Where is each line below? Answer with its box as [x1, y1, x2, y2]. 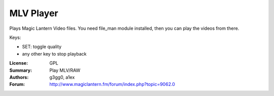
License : [9, 60, 28, 66]
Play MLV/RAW [49, 67, 81, 73]
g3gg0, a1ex [49, 74, 75, 80]
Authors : [9, 74, 29, 80]
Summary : [9, 67, 32, 73]
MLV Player [9, 8, 58, 19]
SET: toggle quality [22, 43, 62, 50]
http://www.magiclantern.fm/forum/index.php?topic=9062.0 [49, 81, 175, 87]
